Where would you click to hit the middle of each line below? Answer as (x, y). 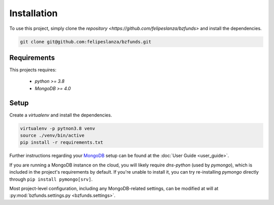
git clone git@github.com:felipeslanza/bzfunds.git (86, 42)
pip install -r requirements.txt (62, 142)
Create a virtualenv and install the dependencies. (61, 115)
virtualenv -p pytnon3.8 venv (58, 128)
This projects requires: (33, 70)
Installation (33, 13)
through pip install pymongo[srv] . (51, 179)
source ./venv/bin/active (52, 136)
